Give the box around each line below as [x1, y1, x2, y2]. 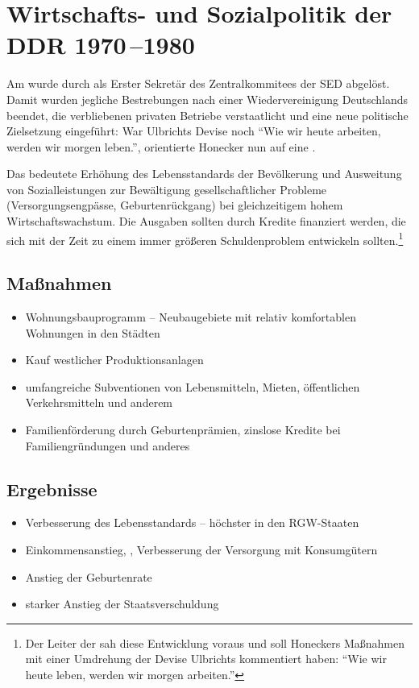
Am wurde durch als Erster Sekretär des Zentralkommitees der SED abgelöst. [6, 75, 390, 92]
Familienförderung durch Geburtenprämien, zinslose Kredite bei [25, 421, 341, 438]
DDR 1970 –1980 [6, 28, 195, 61]
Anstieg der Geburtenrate [25, 568, 152, 585]
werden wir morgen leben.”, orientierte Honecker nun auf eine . [6, 138, 316, 155]
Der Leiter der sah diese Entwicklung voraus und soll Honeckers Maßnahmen [25, 634, 404, 651]
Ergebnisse [6, 476, 97, 501]
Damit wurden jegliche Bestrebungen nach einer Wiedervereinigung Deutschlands [6, 90, 409, 107]
